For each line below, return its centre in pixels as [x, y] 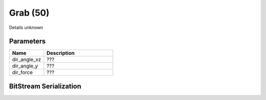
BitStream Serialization [45, 86]
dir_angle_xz [27, 60]
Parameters [27, 41]
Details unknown [26, 27]
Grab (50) [29, 13]
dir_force [22, 73]
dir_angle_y [25, 66]
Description [61, 53]
